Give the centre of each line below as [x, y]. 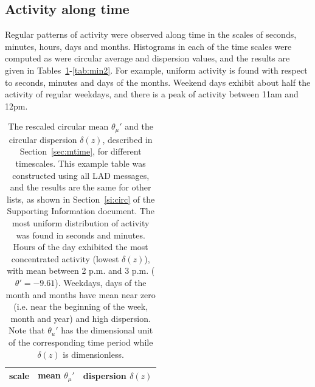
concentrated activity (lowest [65, 258]
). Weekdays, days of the [101, 282]
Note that [27, 330]
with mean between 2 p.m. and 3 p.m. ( [81, 270]
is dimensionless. [93, 354]
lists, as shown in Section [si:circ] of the [81, 199]
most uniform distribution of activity [81, 222]
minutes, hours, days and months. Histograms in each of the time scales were [148, 46]
